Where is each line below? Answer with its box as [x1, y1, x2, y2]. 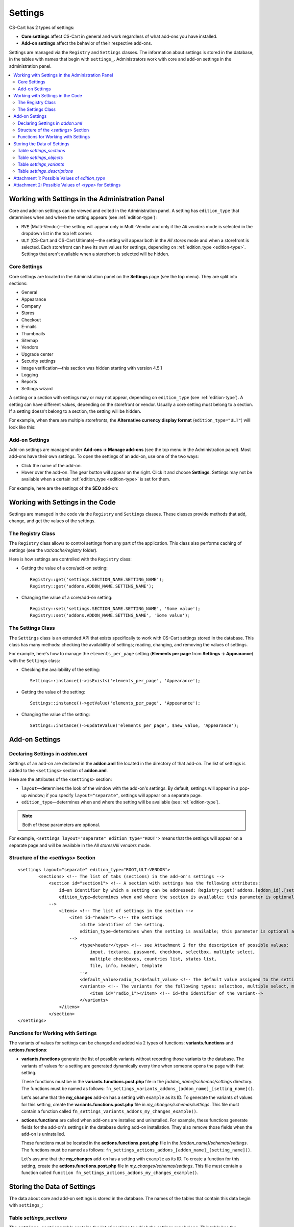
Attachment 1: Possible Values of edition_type [13, 175, 105, 181]
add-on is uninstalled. [21, 1131, 66, 1137]
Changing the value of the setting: [21, 711, 90, 717]
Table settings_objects [18, 155, 63, 160]
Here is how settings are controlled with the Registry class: [9, 556, 132, 562]
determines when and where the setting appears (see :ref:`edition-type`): [9, 214, 157, 220]
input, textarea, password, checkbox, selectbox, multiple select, [90, 949, 256, 955]
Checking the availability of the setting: [21, 667, 100, 672]
